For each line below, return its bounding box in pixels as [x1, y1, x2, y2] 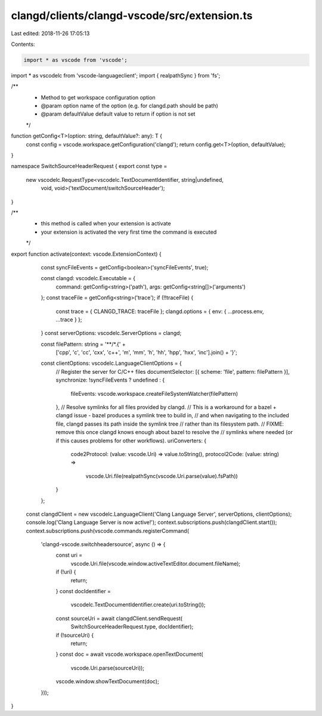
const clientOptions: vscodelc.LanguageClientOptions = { [41, 359, 182, 367]
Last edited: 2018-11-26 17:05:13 [11, 30, 90, 37]
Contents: [11, 41, 35, 48]
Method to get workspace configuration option [41, 94, 156, 101]
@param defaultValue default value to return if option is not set [41, 110, 196, 117]
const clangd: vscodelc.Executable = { [41, 275, 135, 282]
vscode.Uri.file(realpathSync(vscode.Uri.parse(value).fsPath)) [85, 472, 238, 479]
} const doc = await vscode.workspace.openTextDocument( [55, 650, 203, 658]
